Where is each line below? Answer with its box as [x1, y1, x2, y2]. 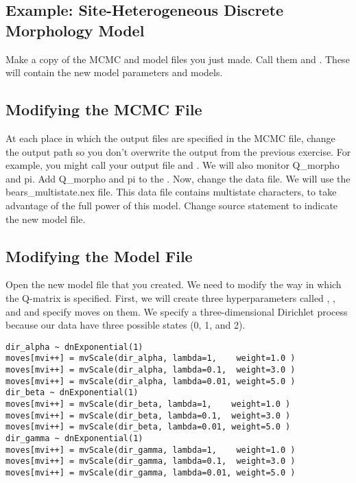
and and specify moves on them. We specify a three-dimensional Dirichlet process [5, 304, 348, 318]
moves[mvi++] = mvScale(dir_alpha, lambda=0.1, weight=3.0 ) [5, 365, 296, 375]
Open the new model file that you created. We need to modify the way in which [5, 277, 342, 292]
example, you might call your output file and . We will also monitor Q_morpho [5, 158, 340, 172]
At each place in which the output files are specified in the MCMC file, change [5, 130, 335, 145]
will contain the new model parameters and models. [5, 65, 223, 80]
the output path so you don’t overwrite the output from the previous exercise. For [5, 144, 351, 158]
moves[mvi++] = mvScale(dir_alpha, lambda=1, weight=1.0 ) [5, 353, 296, 364]
